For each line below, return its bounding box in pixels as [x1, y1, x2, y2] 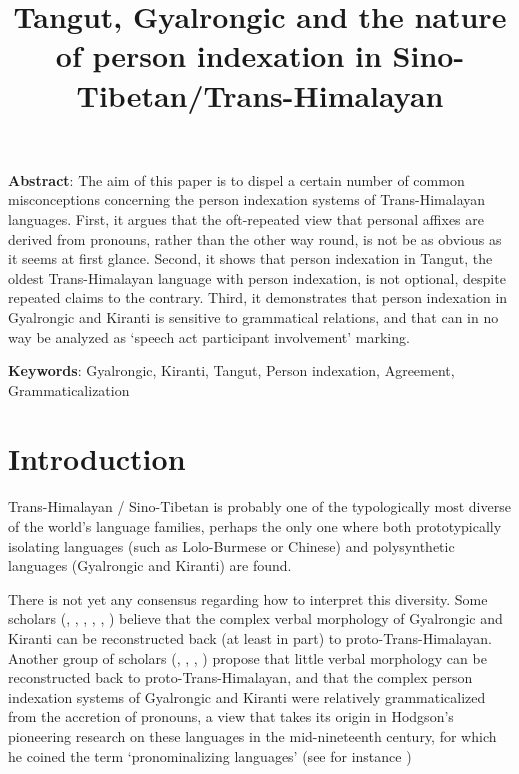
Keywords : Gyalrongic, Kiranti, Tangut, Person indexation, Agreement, [8, 360, 455, 381]
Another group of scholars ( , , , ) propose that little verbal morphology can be [8, 647, 487, 668]
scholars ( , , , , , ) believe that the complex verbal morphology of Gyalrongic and [8, 608, 503, 629]
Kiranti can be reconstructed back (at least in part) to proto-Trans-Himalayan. [8, 627, 492, 648]
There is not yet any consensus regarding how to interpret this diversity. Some [8, 588, 488, 609]
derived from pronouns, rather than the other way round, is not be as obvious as [8, 228, 502, 249]
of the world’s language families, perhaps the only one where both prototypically [8, 516, 502, 536]
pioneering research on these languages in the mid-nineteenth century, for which [8, 725, 497, 746]
